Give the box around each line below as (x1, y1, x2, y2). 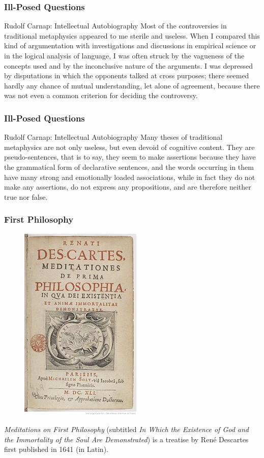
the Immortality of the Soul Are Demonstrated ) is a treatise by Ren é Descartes (4, 434, 249, 444)
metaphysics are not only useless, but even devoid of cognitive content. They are (4, 141, 255, 152)
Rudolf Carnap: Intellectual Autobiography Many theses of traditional (4, 132, 223, 142)
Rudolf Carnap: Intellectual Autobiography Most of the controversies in (4, 20, 227, 31)
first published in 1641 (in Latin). (4, 444, 108, 454)
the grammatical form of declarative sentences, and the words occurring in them (4, 161, 254, 172)
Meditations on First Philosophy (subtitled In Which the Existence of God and (4, 424, 249, 435)
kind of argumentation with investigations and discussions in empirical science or (4, 40, 256, 51)
